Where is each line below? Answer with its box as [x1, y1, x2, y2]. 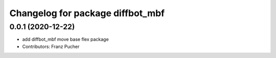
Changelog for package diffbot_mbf [9, 8, 165, 19]
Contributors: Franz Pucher [22, 43, 80, 49]
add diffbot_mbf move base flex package [22, 36, 109, 42]
